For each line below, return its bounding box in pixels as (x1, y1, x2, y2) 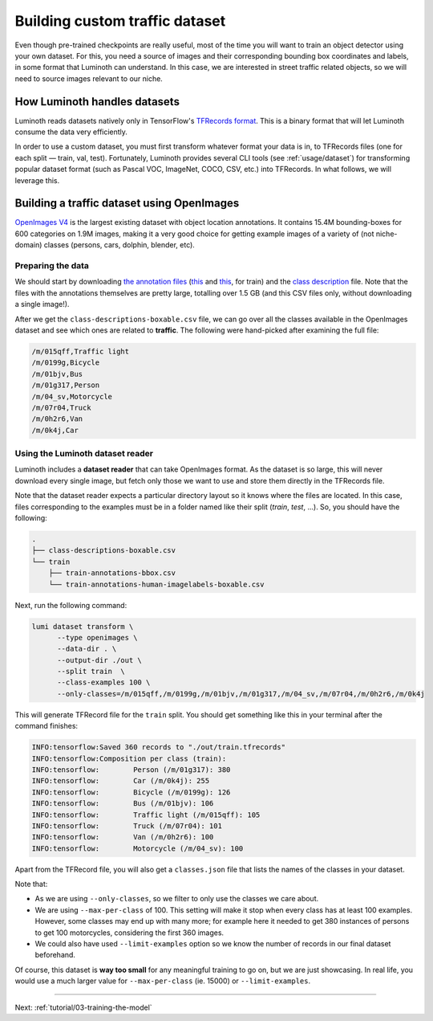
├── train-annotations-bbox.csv (48, 569, 176, 578)
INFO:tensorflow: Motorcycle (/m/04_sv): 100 (31, 843, 244, 853)
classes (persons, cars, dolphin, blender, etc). (43, 240, 196, 250)
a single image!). (14, 300, 70, 309)
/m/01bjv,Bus (31, 370, 83, 378)
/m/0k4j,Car (31, 426, 79, 435)
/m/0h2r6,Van (31, 415, 83, 423)
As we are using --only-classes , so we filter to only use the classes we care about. (34, 894, 319, 904)
